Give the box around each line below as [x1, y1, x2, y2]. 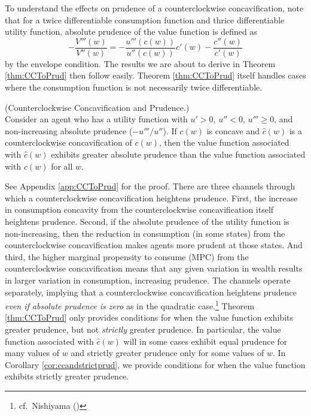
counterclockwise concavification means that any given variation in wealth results [5, 262, 303, 275]
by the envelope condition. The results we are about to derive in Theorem [5, 57, 276, 70]
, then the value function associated [159, 136, 289, 149]
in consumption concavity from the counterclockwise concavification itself [5, 203, 274, 216]
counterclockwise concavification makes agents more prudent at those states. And [5, 239, 303, 251]
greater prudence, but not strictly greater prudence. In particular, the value [5, 322, 281, 335]
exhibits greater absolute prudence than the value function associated [51, 148, 306, 160]
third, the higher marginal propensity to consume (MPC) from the [5, 250, 249, 263]
